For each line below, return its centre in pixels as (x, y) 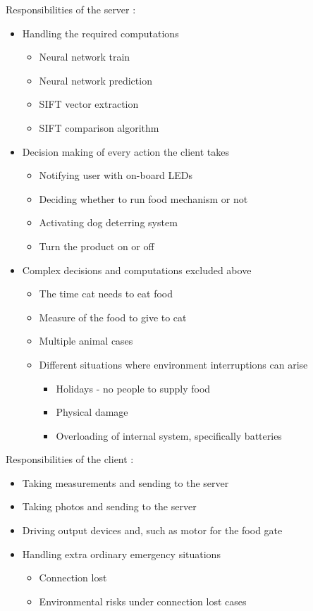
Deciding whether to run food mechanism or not (143, 198)
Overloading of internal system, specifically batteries (169, 435)
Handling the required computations (100, 33)
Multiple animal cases (86, 341)
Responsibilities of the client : (70, 459)
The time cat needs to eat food (106, 294)
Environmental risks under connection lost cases (143, 601)
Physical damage (92, 412)
